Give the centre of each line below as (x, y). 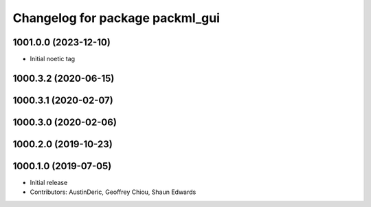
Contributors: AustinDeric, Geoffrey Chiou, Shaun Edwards (113, 192)
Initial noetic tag (53, 59)
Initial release (49, 183)
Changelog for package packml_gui (116, 18)
